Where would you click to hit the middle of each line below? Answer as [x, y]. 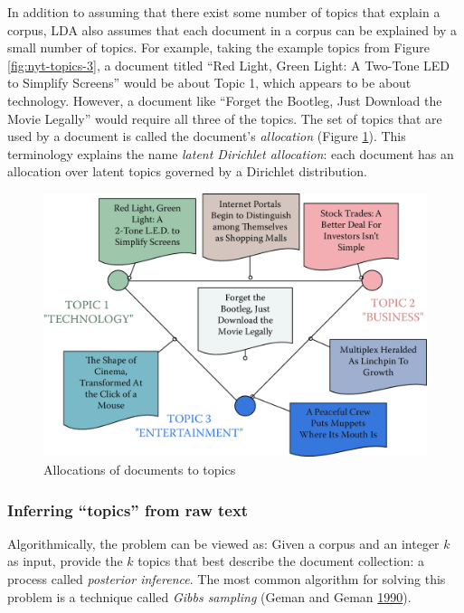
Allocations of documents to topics [140, 470]
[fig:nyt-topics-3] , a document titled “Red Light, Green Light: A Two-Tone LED [229, 65]
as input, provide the [65, 561]
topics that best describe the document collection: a [281, 561]
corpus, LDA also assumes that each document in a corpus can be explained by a [232, 29]
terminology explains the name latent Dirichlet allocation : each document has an [231, 153]
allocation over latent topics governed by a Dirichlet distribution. [187, 171]
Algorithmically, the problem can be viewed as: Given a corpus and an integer [223, 543]
